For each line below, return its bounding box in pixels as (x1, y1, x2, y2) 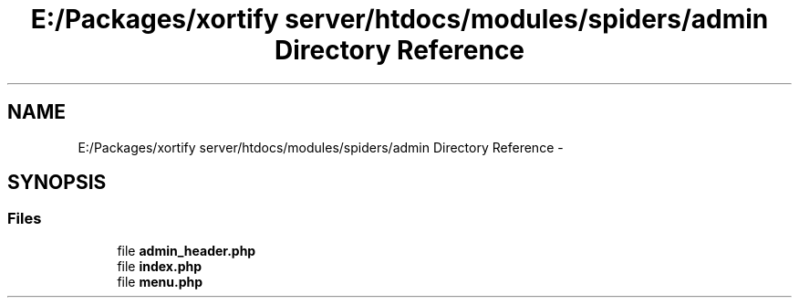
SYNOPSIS (7, 171, 107, 195)
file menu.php (117, 273, 203, 289)
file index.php (117, 258, 202, 274)
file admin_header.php (117, 242, 256, 258)
